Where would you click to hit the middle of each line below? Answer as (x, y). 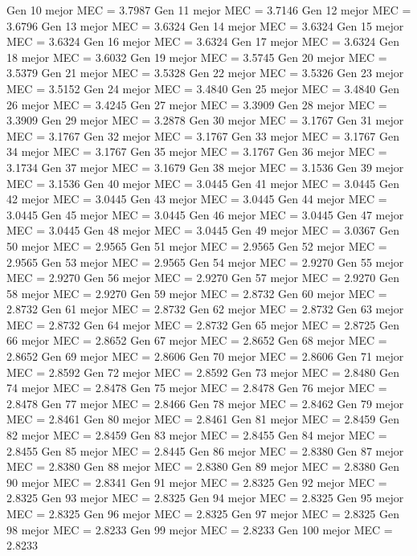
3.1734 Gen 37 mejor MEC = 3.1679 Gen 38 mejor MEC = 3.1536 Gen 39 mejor (205, 167)
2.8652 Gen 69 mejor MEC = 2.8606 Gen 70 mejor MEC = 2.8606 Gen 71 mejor (205, 356)
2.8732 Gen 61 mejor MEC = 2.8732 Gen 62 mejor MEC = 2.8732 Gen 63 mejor (205, 309)
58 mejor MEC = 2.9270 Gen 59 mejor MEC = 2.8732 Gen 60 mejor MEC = (197, 293)
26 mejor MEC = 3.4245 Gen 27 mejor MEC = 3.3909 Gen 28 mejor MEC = (197, 104)
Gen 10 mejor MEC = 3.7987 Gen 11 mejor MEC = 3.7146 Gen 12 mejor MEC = (209, 10)
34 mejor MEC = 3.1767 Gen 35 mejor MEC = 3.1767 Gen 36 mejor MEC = (197, 151)
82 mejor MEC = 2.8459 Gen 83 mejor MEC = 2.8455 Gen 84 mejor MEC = (197, 435)
